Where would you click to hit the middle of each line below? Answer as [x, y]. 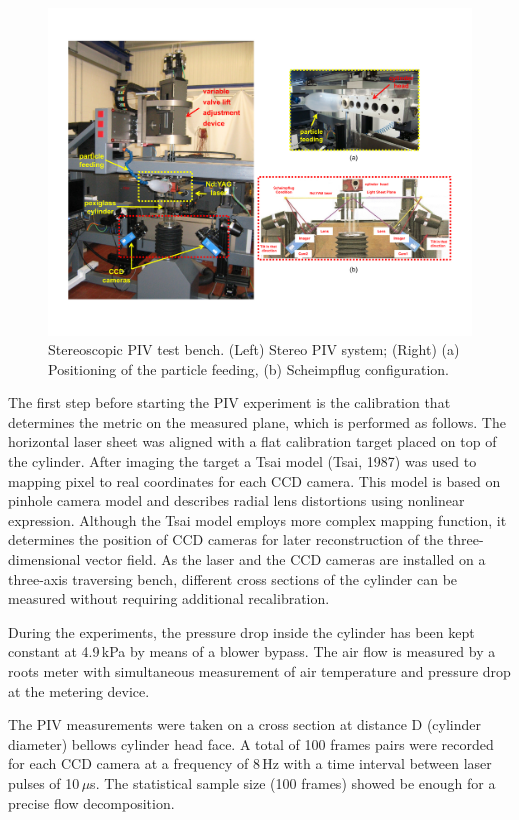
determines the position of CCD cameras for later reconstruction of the [226, 539]
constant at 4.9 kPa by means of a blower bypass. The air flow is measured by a [252, 651]
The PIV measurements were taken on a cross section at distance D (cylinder [245, 724]
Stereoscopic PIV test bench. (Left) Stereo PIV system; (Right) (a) [254, 349]
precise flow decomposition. [91, 802]
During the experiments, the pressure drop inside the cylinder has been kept [241, 631]
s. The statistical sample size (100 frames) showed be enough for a [293, 782]
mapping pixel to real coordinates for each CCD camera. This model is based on [254, 480]
